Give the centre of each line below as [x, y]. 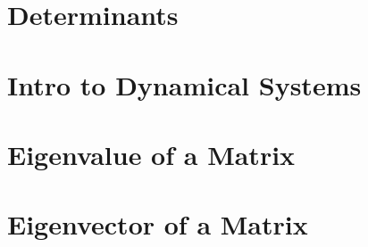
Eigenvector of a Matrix [158, 224]
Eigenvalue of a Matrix [151, 154]
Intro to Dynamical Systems [184, 84]
